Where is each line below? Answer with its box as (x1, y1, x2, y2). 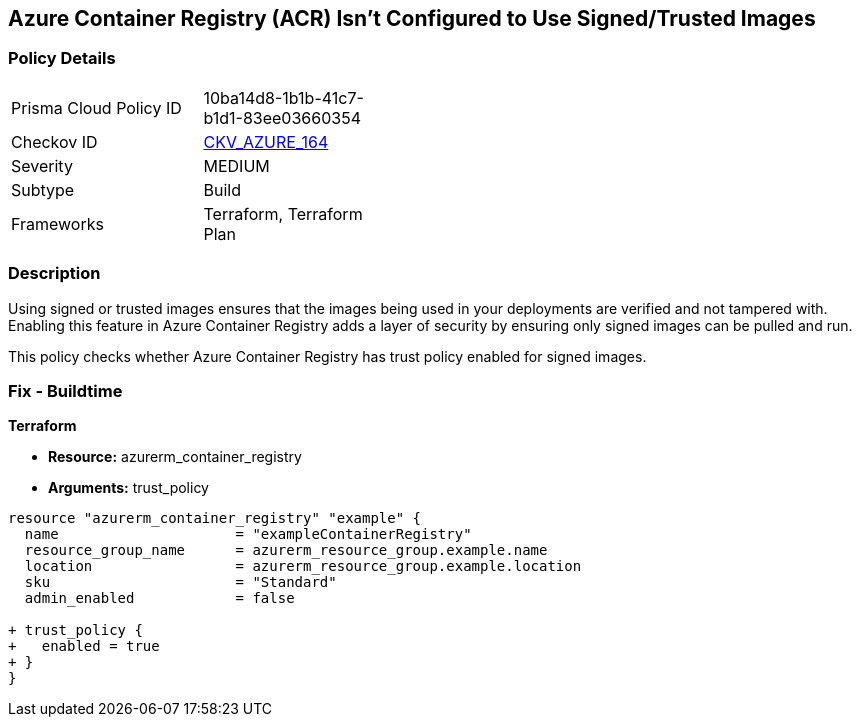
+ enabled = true (8, 638, 160, 655)
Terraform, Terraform (203, 203, 363, 224)
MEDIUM (203, 155, 270, 176)
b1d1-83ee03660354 (203, 107, 361, 128)
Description (8, 263, 101, 284)
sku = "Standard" (24, 574, 337, 591)
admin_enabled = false (24, 590, 295, 607)
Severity (11, 155, 73, 176)
